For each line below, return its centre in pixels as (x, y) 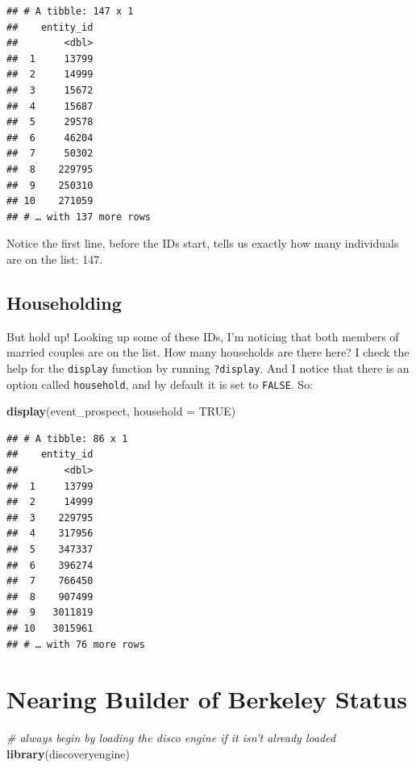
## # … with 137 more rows (79, 217)
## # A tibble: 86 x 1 (67, 438)
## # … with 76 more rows (76, 644)
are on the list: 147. (55, 259)
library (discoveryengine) (68, 753)
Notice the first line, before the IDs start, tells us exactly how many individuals (203, 243)
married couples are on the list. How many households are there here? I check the (208, 352)
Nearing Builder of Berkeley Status (207, 699)
